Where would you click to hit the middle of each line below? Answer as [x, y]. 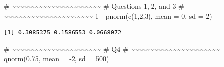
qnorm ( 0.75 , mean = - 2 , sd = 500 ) [57, 58]
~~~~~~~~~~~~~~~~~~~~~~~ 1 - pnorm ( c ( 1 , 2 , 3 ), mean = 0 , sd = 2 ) [108, 16]
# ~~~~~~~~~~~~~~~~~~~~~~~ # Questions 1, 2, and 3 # [94, 6]
